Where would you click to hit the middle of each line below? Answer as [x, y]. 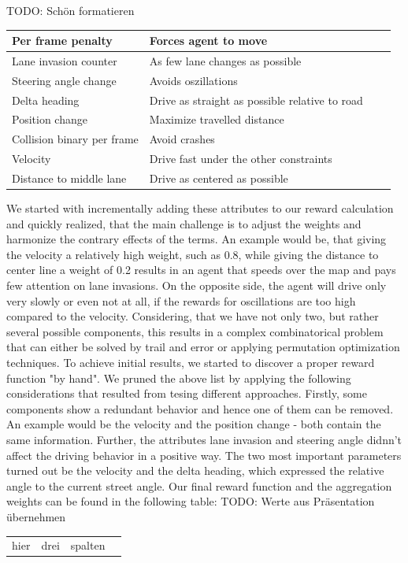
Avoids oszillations [193, 80]
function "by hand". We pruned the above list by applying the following [179, 378]
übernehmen [36, 516]
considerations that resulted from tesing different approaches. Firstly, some [187, 393]
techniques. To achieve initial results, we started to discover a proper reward [191, 363]
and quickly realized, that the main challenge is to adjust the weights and [184, 223]
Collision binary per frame [75, 139]
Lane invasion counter [65, 60]
